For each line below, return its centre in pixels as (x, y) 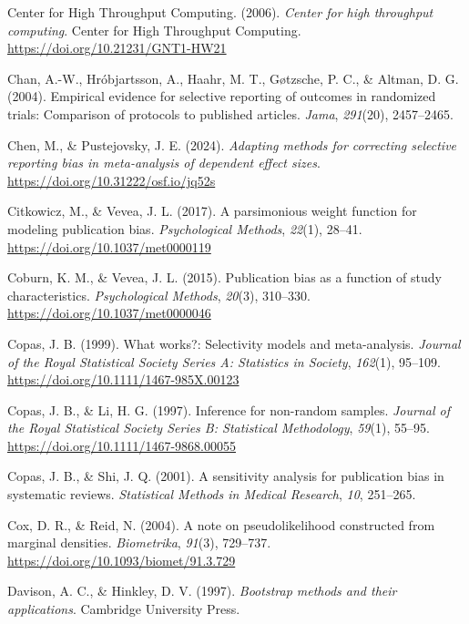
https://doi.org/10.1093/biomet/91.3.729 (122, 560)
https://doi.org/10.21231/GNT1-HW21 (117, 48)
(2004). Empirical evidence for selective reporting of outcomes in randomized (222, 96)
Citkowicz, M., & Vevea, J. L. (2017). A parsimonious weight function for (212, 211)
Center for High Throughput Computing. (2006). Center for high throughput (220, 12)
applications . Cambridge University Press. (124, 609)
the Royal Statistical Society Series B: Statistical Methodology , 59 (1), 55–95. (219, 428)
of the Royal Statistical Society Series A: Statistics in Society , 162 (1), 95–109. (224, 361)
